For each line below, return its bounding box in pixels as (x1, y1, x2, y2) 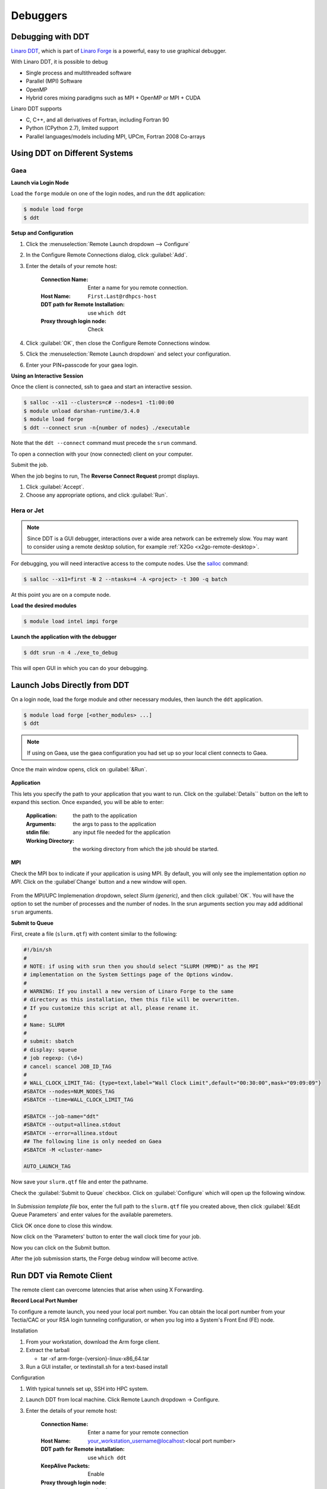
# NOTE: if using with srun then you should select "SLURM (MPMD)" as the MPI (23, 962, 259, 970)
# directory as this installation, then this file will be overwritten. (23, 996, 240, 1003)
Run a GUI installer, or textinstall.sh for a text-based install (26, 1363, 168, 1370)
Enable (87, 1471, 105, 1478)
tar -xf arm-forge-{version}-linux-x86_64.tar (40, 1355, 150, 1362)
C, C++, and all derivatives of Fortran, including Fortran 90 (26, 116, 169, 123)
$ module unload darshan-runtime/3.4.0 (23, 407, 140, 414)
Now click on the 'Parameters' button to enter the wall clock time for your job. (11, 1233, 202, 1240)
